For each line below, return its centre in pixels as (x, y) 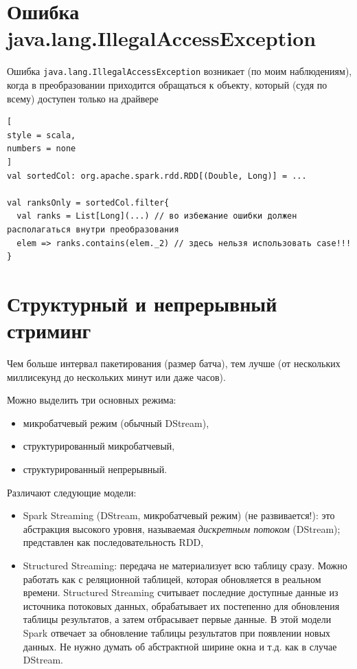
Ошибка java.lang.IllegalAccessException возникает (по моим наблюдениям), (180, 71)
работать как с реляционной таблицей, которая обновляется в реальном (172, 579)
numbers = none (42, 149)
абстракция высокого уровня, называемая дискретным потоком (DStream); (182, 528)
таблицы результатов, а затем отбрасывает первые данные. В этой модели (177, 619)
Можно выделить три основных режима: (92, 400)
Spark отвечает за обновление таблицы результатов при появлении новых (177, 632)
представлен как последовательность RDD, (113, 542)
